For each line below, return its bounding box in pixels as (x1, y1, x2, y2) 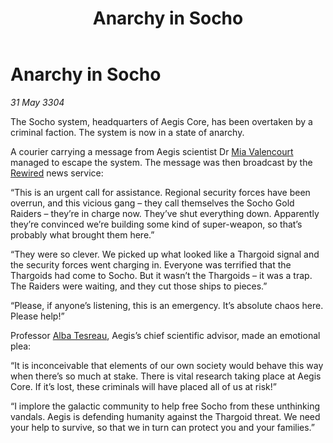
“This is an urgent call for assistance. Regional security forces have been (10, 186, 311, 198)
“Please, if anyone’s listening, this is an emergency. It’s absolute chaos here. (10, 299, 324, 311)
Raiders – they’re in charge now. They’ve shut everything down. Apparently (10, 207, 320, 219)
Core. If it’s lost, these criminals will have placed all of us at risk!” (10, 380, 277, 392)
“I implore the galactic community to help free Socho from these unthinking (10, 400, 321, 412)
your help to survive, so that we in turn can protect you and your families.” (10, 421, 316, 433)
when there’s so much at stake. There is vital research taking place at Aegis (10, 370, 322, 382)
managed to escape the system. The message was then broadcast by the (10, 156, 313, 168)
